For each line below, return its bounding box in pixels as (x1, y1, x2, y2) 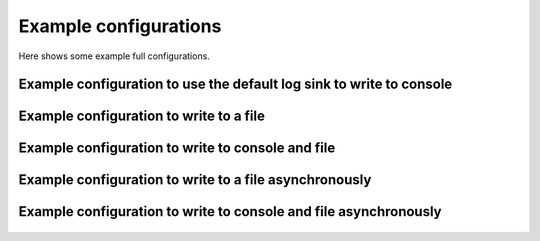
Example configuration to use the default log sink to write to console (18, 76, 453, 93)
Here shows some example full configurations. (18, 50, 210, 62)
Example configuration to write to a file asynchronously (18, 171, 372, 189)
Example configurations (18, 15, 222, 37)
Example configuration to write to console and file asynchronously (18, 203, 442, 220)
